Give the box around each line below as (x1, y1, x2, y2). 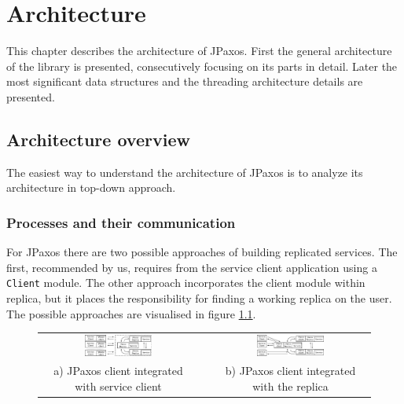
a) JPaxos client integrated (53, 362, 183, 379)
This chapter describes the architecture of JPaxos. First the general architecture (6, 42, 392, 59)
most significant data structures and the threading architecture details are (6, 73, 363, 90)
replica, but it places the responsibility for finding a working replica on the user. (6, 289, 392, 306)
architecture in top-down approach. (6, 179, 176, 196)
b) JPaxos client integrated (225, 362, 356, 379)
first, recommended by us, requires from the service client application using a (6, 259, 377, 275)
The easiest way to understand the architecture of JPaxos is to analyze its (6, 163, 363, 180)
